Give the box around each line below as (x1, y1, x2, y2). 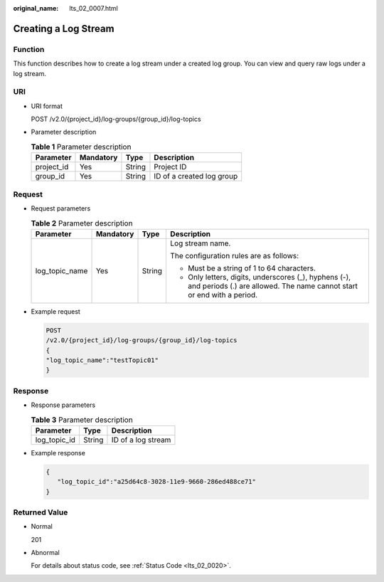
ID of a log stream (111, 435, 171, 445)
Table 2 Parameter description (31, 218, 133, 228)
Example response (31, 448, 85, 457)
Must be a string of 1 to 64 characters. (188, 263, 316, 273)
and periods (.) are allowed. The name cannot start (188, 281, 358, 291)
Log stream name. (170, 238, 231, 248)
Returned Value (13, 507, 68, 517)
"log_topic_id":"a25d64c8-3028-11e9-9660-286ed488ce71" (57, 477, 256, 486)
